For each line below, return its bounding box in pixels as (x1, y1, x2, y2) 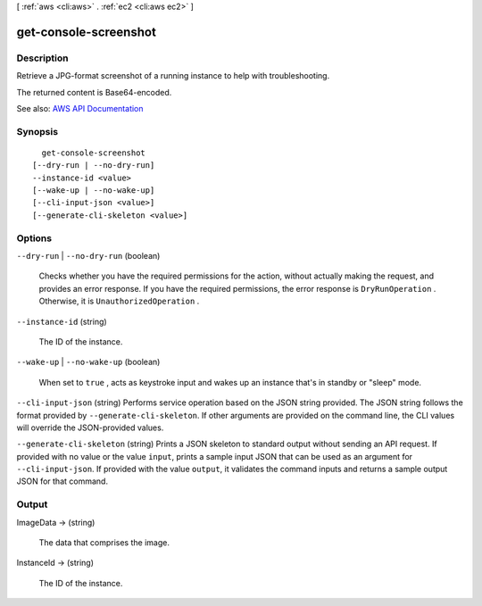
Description (16, 52, 69, 64)
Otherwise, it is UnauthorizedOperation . (38, 295, 200, 307)
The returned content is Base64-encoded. (16, 87, 172, 97)
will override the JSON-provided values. (16, 422, 164, 433)
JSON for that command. (16, 476, 109, 486)
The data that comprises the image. (38, 536, 170, 548)
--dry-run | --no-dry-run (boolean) (16, 250, 161, 261)
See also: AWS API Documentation (16, 103, 144, 113)
